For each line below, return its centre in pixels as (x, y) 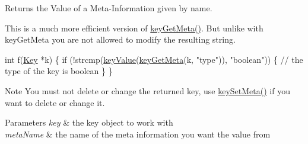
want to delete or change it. (55, 102)
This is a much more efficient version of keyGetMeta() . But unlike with (134, 28)
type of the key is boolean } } (59, 71)
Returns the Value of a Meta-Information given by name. (109, 8)
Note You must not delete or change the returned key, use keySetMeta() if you (147, 90)
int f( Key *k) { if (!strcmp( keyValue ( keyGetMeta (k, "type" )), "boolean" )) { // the (154, 59)
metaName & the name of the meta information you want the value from (138, 134)
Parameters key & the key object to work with (89, 122)
